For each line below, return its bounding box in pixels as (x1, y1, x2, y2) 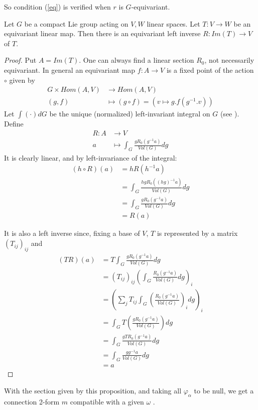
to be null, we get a (194, 385, 254, 395)
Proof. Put (4, 55, 37, 65)
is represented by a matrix (157, 228, 238, 238)
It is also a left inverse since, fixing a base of (4, 228, 140, 238)
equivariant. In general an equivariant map (4, 64, 136, 75)
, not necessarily (204, 55, 254, 65)
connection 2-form (4, 396, 60, 406)
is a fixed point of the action (166, 64, 254, 75)
